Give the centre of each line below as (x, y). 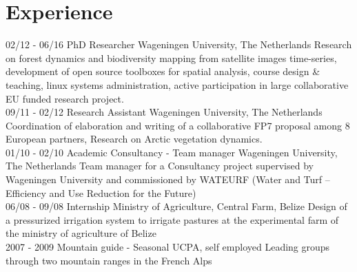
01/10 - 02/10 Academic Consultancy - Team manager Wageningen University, (172, 152)
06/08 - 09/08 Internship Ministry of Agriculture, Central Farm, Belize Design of (176, 206)
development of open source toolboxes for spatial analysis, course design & (163, 71)
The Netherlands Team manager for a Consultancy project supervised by (160, 166)
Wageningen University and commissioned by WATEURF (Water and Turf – (168, 179)
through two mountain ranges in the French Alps (109, 260)
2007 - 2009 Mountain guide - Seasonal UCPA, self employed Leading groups (168, 247)
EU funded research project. (65, 98)
